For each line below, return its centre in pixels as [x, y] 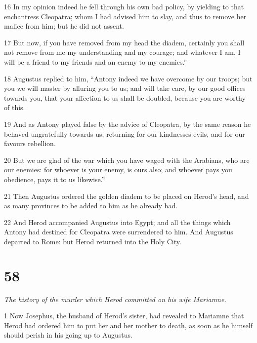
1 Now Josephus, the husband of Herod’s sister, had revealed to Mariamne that [124, 316]
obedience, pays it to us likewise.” [55, 179]
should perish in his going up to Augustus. [68, 335]
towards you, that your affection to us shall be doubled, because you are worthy [125, 97]
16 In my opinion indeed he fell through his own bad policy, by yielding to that [124, 6]
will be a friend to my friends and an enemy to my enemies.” [96, 61]
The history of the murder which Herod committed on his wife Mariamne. [115, 299]
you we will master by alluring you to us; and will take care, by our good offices [125, 88]
